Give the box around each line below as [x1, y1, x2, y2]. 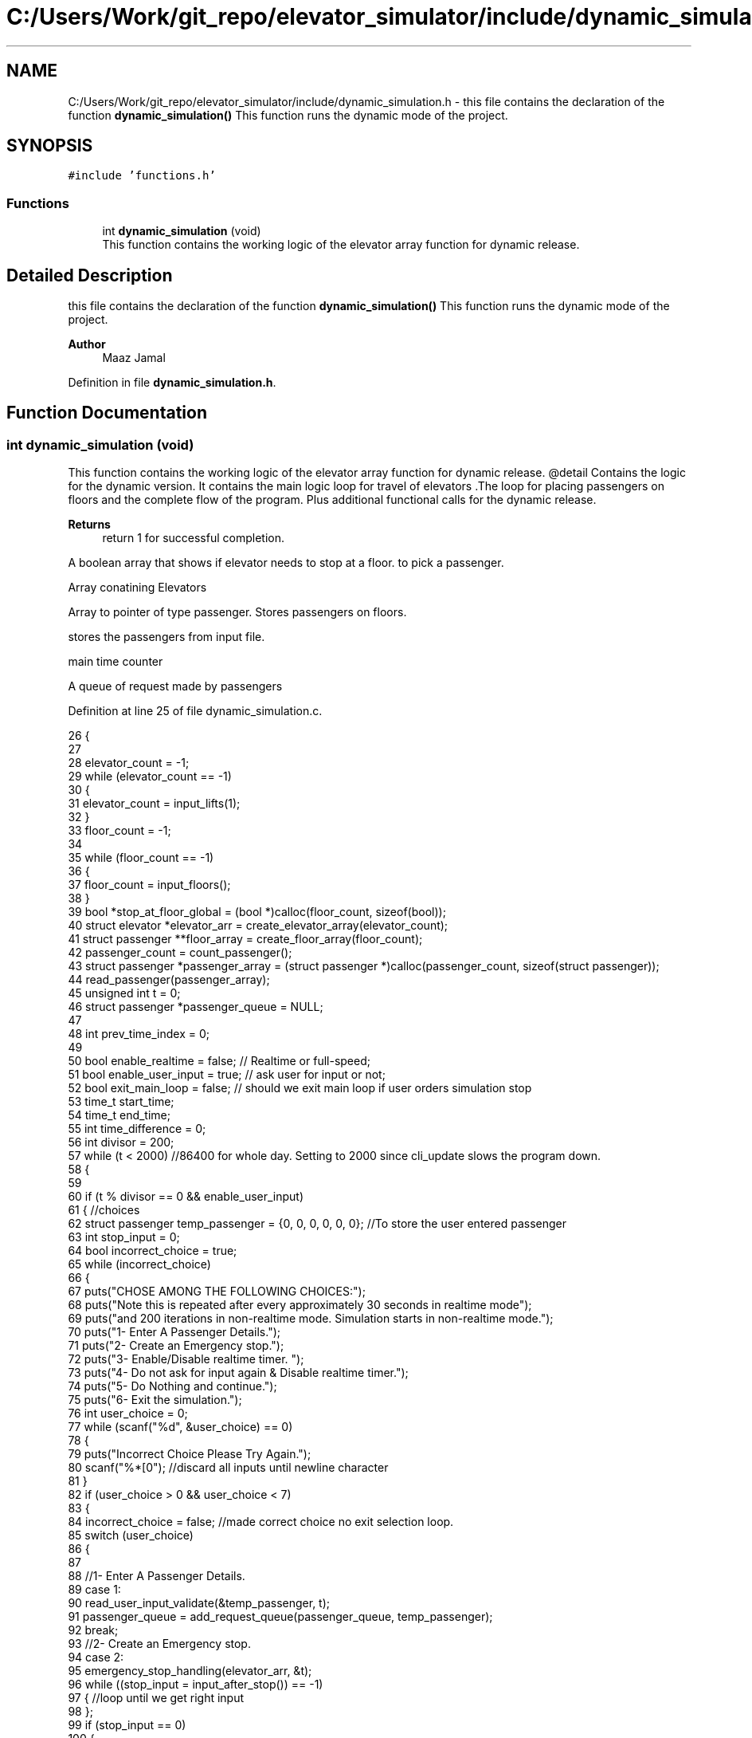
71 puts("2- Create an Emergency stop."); [68, 1339, 284, 1353]
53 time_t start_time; [68, 1095, 174, 1109]
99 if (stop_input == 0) [68, 1718, 186, 1732]
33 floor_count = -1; [68, 824, 171, 838]
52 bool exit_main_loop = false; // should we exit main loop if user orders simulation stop [68, 1081, 532, 1095]
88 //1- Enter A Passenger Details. [68, 1569, 245, 1583]
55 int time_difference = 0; [68, 1122, 206, 1136]
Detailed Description [6, 265, 173, 285]
